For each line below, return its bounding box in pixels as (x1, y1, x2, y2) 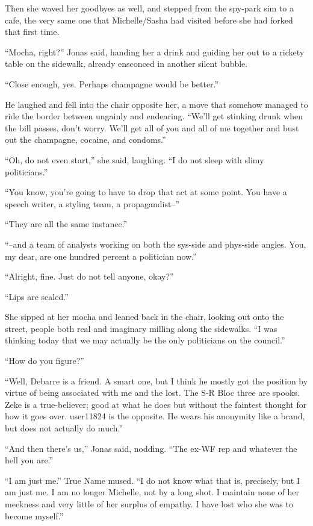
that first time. (5, 25, 60, 38)
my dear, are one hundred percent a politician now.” (5, 249, 197, 262)
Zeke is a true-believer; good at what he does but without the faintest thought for (5, 398, 307, 410)
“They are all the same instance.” (5, 218, 128, 230)
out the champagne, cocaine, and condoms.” (5, 133, 166, 146)
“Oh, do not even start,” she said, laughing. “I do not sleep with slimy (5, 153, 264, 166)
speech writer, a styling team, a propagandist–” (5, 197, 180, 210)
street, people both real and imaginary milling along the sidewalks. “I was (5, 322, 277, 334)
